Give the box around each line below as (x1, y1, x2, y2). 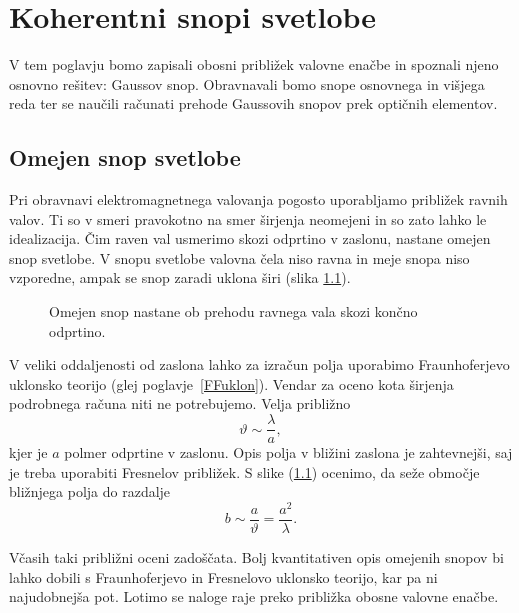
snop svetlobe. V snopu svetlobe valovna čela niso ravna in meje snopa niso (9, 247, 470, 268)
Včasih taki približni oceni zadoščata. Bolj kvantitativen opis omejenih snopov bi (9, 547, 504, 568)
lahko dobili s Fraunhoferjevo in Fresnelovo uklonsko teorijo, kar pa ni (9, 566, 438, 587)
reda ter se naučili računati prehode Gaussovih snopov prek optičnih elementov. (9, 93, 498, 114)
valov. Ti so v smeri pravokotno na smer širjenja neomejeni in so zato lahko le (9, 208, 487, 229)
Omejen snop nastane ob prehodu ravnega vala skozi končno (49, 301, 418, 322)
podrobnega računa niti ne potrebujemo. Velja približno (9, 393, 351, 414)
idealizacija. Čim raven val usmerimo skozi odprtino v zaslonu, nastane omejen (9, 228, 491, 249)
